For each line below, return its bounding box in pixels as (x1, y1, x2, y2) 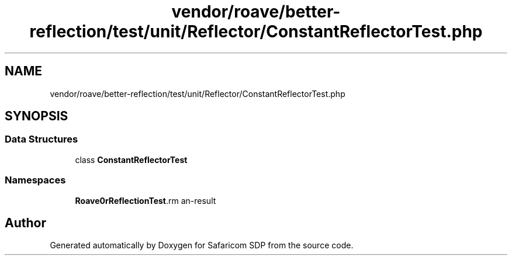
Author (5, 215, 46, 230)
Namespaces (5, 174, 66, 186)
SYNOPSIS (5, 109, 68, 124)
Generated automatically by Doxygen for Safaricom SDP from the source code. (50, 240, 354, 251)
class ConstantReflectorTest (75, 154, 188, 165)
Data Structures (5, 133, 78, 145)
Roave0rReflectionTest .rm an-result (75, 195, 216, 206)
